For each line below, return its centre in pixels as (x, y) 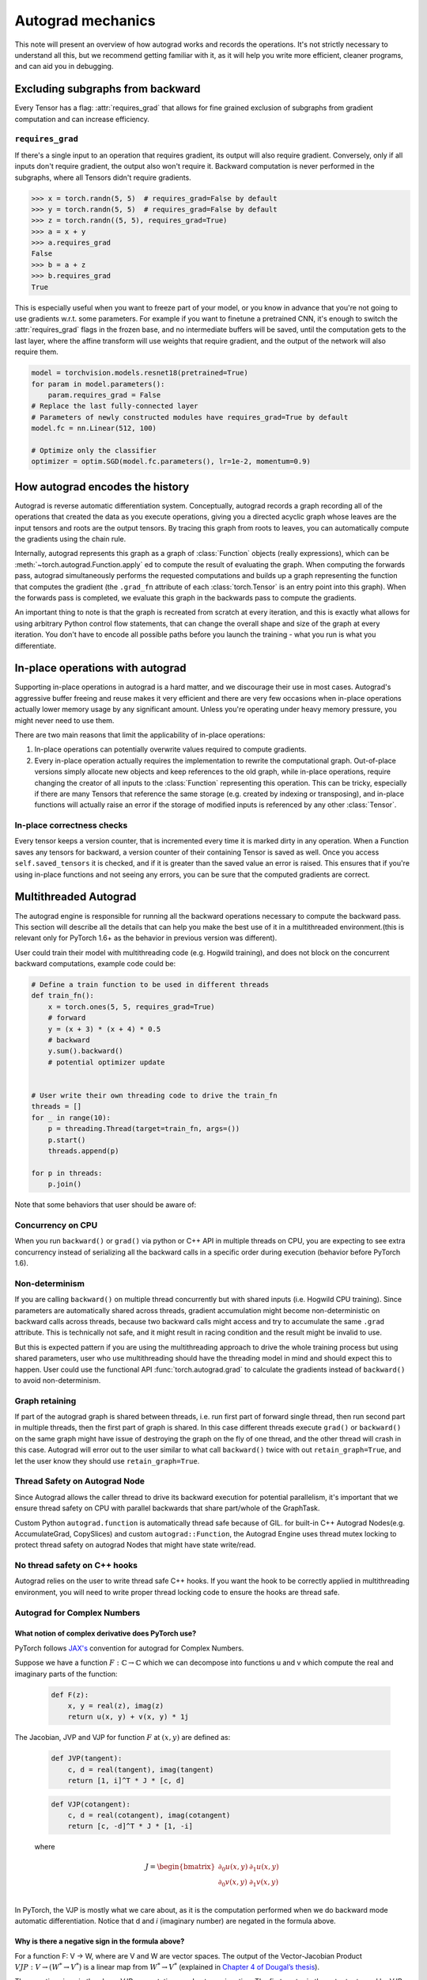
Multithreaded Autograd (76, 897)
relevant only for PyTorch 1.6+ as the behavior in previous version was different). (146, 938)
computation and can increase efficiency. (82, 119)
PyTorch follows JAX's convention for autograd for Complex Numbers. (129, 1648)
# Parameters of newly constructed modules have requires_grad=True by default (190, 417)
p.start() (67, 1140)
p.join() (65, 1184)
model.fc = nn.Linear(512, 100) (94, 428)
